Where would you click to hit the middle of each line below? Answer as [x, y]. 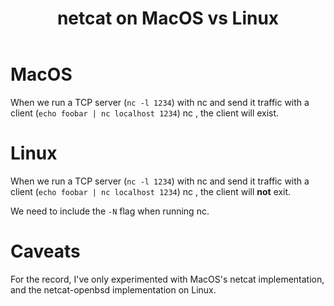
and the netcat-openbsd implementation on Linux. [113, 289]
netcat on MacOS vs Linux [168, 18]
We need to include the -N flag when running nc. [110, 211]
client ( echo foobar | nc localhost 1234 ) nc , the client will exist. [145, 113]
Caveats [45, 251]
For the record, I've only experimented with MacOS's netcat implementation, [167, 279]
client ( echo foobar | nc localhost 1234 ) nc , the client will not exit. [151, 191]
